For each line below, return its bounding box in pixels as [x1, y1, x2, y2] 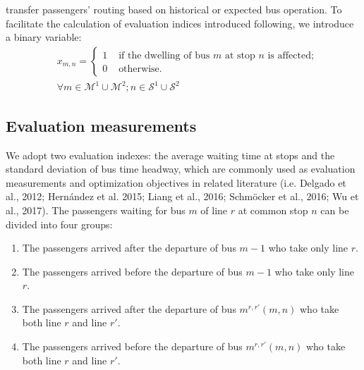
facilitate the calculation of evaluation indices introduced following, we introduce [6, 16, 354, 30]
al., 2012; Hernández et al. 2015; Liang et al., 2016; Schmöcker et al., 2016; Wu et [6, 189, 359, 204]
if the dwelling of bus [119, 50, 210, 61]
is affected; [267, 50, 314, 61]
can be [320, 202, 349, 217]
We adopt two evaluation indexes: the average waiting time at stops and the [6, 147, 335, 162]
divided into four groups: [6, 216, 113, 231]
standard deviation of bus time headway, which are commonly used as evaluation [6, 161, 356, 176]
